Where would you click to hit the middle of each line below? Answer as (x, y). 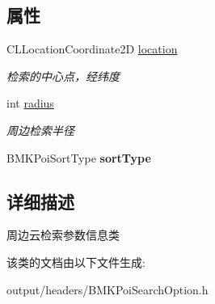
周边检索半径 (40, 130)
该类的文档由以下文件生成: (76, 262)
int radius (30, 103)
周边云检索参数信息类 (63, 235)
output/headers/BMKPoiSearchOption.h (107, 289)
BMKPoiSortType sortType (79, 157)
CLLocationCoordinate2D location (92, 49)
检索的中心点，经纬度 (63, 76)
